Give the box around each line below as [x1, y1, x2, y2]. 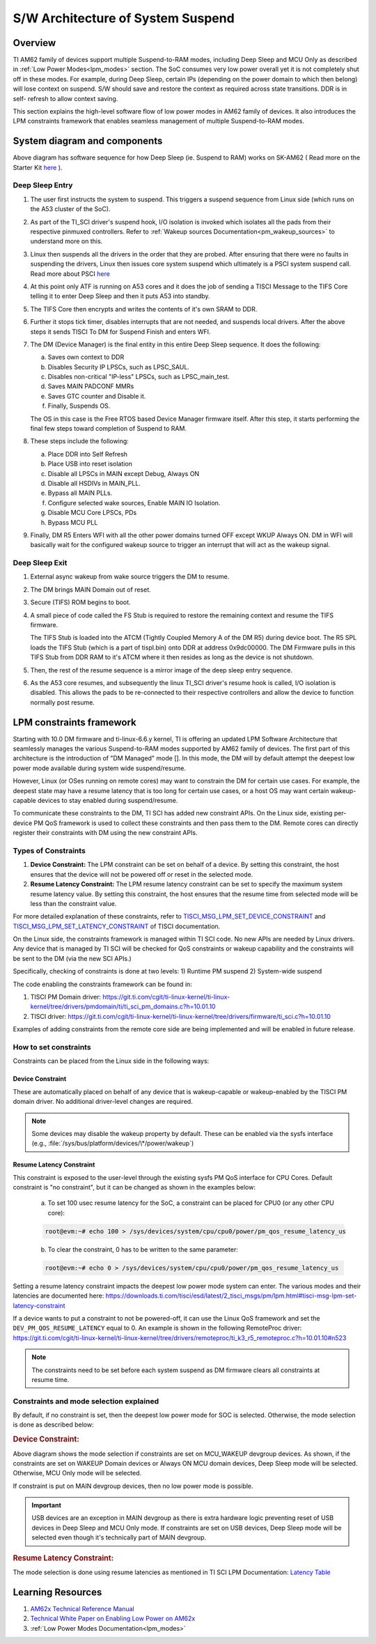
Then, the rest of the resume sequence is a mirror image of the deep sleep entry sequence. [30, 666, 292, 674]
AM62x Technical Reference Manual [30, 1604, 135, 1613]
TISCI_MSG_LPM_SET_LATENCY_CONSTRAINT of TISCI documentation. [13, 922, 221, 930]
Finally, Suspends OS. [47, 401, 111, 410]
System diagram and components [13, 135, 163, 147]
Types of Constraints [13, 845, 86, 855]
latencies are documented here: [13, 1291, 104, 1300]
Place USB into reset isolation [47, 460, 132, 468]
